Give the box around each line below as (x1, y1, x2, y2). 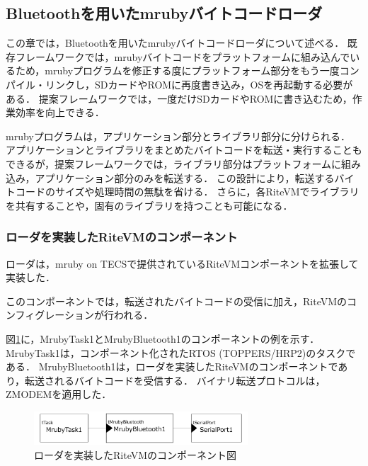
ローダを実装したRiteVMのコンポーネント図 (34, 447, 237, 462)
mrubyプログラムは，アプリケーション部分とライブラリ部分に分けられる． (6, 128, 351, 143)
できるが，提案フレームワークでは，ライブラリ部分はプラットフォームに (6, 156, 342, 171)
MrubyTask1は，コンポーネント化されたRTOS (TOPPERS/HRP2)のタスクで (6, 345, 356, 360)
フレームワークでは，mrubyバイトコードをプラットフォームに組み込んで (15, 49, 350, 64)
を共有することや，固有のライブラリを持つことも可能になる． (6, 198, 293, 212)
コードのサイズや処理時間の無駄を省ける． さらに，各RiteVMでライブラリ (15, 184, 360, 199)
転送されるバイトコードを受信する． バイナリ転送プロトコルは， (25, 373, 326, 387)
